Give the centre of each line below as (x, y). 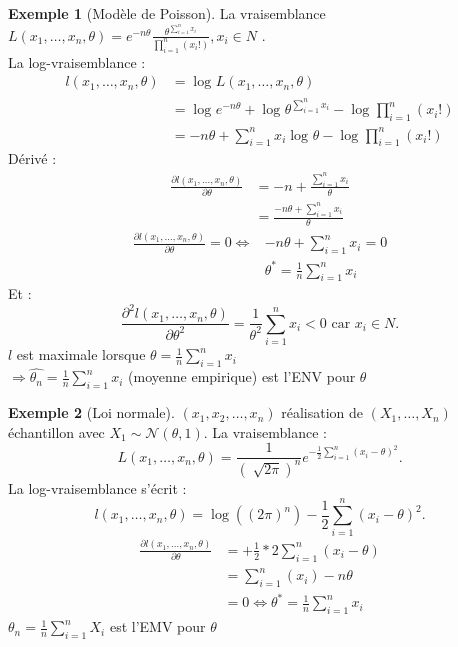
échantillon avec (56, 431)
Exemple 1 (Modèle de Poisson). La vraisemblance (167, 13)
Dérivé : (32, 158)
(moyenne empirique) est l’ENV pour (242, 376)
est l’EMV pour (157, 626)
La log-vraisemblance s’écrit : (97, 487)
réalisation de (322, 412)
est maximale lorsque (81, 354)
